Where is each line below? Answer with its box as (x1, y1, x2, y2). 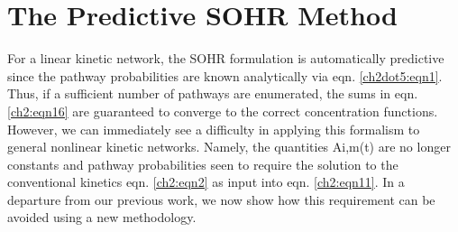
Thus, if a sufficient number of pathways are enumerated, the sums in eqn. (7, 84, 418, 103)
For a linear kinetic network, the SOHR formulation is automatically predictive (7, 49, 444, 68)
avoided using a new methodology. (7, 208, 197, 227)
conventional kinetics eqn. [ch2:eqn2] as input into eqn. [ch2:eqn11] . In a (7, 172, 405, 191)
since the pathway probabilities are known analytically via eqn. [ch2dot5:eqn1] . (7, 66, 443, 85)
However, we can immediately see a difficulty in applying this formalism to (7, 119, 420, 138)
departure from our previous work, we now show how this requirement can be (7, 190, 435, 209)
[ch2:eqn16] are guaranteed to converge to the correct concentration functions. (7, 101, 438, 120)
